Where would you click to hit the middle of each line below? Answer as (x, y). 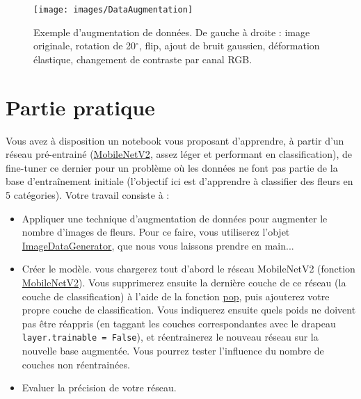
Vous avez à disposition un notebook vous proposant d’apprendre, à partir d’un (175, 140)
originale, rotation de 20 (85, 46)
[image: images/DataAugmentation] (113, 10)
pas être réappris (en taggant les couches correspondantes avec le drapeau (179, 323)
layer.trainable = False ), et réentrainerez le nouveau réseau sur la (170, 337)
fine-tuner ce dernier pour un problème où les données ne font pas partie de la (172, 167)
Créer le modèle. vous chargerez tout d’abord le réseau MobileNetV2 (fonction (188, 269)
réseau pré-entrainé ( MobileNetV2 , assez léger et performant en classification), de (179, 154)
